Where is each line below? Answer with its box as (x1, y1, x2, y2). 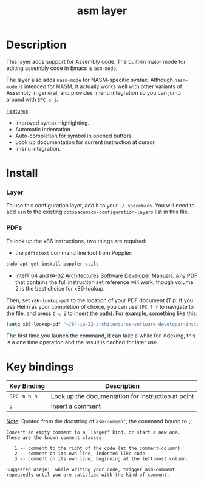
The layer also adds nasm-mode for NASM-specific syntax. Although (6, 76, 174, 83)
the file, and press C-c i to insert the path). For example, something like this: (6, 309, 198, 317)
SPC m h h (9, 393, 38, 400)
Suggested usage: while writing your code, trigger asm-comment (6, 466, 175, 473)
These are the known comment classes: (6, 435, 104, 441)
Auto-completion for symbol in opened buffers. (15, 132, 134, 139)
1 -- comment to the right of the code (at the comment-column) (14, 445, 181, 452)
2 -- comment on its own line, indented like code (14, 451, 146, 457)
